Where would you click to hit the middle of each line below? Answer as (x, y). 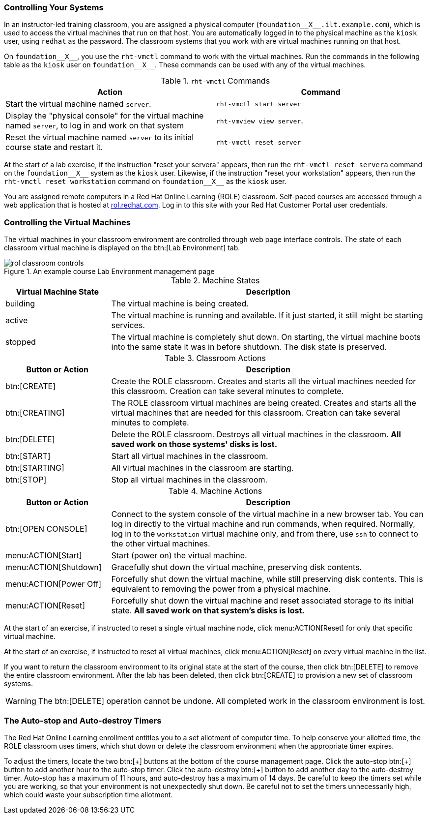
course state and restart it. (54, 147)
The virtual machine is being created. (180, 304)
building (20, 304)
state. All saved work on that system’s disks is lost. (208, 611)
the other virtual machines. (161, 544)
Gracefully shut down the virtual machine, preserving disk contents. (237, 567)
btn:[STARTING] (35, 468)
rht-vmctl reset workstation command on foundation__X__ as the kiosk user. (145, 182)
